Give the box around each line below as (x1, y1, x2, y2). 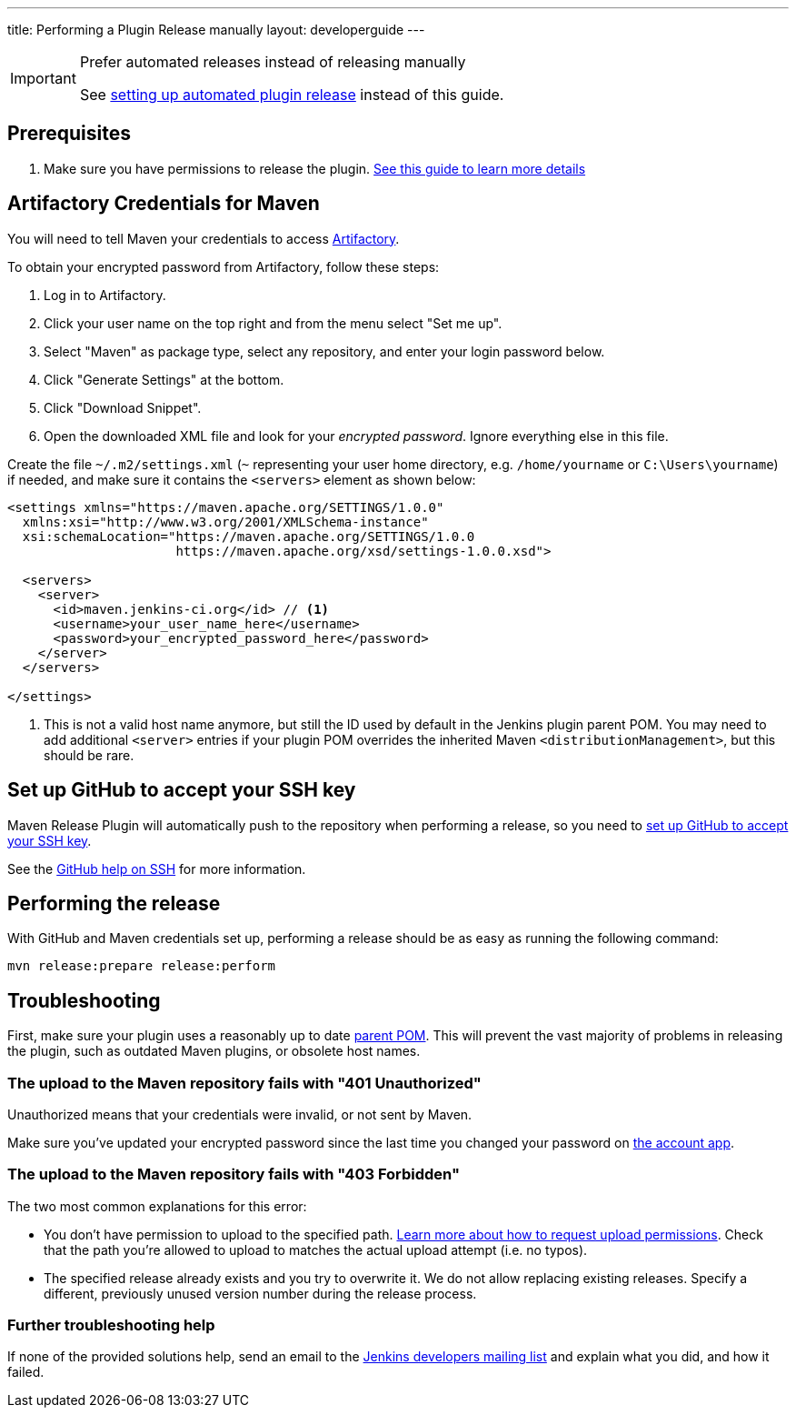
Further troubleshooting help (7, 1316, 215, 1335)
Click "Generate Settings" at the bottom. (44, 371, 284, 387)
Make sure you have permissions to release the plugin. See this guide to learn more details (44, 160, 586, 176)
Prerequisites (7, 122, 131, 146)
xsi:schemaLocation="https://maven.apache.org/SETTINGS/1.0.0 (22, 528, 475, 544)
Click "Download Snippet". (44, 399, 202, 416)
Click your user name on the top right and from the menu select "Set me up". (44, 315, 502, 331)
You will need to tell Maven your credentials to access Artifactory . (7, 230, 400, 246)
